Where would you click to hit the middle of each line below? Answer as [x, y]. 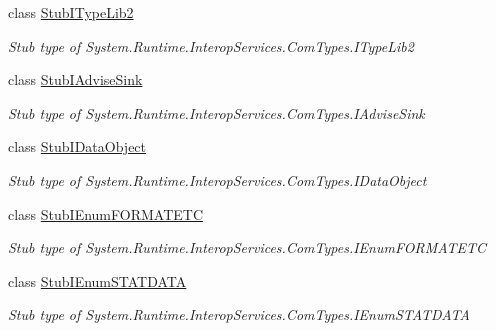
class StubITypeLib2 [71, 12]
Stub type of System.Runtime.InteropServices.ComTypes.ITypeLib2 [211, 45]
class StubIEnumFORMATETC [106, 213]
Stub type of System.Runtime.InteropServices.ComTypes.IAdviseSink [216, 112]
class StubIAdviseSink [75, 79]
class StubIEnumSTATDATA [97, 280]
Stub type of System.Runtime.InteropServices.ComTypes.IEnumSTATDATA [239, 314]
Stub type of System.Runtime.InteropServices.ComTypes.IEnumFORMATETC [247, 247]
